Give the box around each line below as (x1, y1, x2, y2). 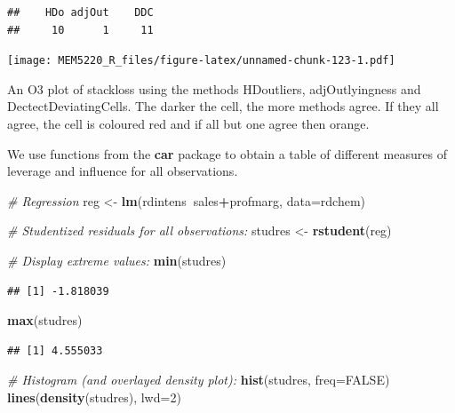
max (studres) (7, 311, 83, 330)
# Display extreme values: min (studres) (7, 251, 227, 269)
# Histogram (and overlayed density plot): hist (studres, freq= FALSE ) (7, 370, 390, 389)
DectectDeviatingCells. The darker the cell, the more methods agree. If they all (7, 97, 439, 115)
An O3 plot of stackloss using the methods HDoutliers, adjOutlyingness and (7, 79, 421, 98)
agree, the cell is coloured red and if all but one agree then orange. (7, 115, 370, 133)
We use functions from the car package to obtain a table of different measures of (7, 144, 447, 163)
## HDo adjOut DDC (7, 6, 154, 19)
